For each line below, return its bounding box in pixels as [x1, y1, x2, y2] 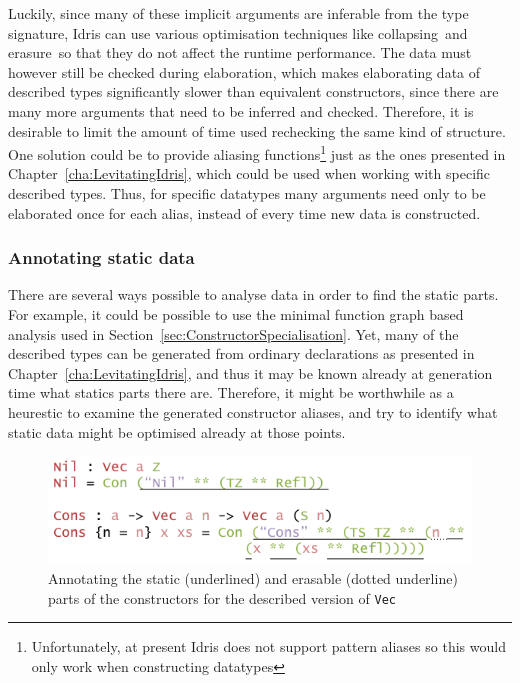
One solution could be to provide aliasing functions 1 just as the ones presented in [8, 141, 506, 164]
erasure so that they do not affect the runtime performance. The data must [8, 42, 472, 63]
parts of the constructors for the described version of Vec [48, 587, 396, 608]
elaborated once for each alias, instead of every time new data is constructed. [8, 202, 481, 223]
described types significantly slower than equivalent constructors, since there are [8, 81, 499, 102]
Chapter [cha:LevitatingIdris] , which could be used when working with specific [8, 163, 491, 184]
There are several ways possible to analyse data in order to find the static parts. [8, 284, 499, 305]
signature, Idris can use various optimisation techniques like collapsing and [8, 22, 468, 43]
